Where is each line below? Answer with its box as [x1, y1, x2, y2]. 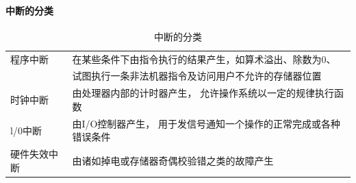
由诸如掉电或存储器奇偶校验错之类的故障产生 [72, 154, 274, 167]
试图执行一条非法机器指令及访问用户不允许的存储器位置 [72, 69, 322, 83]
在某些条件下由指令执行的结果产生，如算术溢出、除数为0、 [72, 51, 336, 66]
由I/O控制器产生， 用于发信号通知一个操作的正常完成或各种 [72, 116, 341, 130]
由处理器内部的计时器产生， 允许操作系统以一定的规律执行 [72, 86, 335, 100]
